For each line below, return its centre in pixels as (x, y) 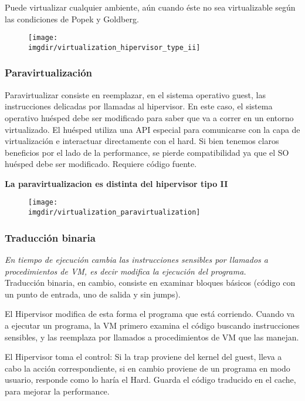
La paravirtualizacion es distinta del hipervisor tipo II (116, 183)
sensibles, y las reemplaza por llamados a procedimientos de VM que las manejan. (152, 337)
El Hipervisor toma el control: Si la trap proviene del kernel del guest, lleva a (143, 357)
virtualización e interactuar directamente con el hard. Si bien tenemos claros (142, 141)
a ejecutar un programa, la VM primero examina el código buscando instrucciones (152, 325)
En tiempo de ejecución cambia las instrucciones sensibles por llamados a (136, 259)
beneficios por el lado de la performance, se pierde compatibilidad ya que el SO (147, 152)
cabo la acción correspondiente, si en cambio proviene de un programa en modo (148, 368)
